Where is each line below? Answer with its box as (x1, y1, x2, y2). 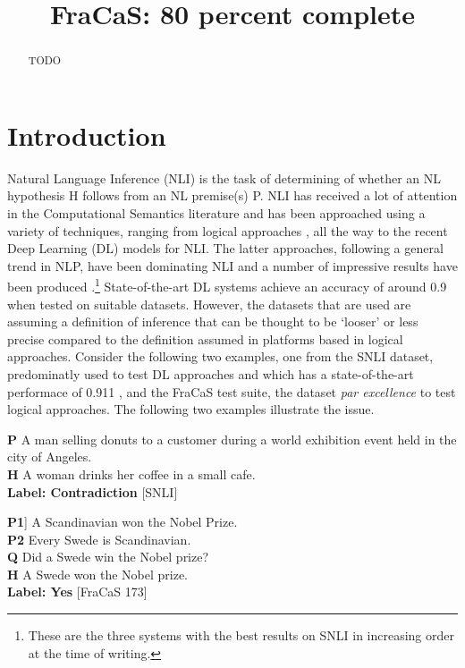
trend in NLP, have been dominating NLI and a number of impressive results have (7, 256, 458, 275)
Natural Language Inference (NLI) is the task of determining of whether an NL (7, 168, 442, 187)
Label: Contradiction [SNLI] (7, 482, 178, 501)
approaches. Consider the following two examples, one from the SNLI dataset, (7, 347, 434, 366)
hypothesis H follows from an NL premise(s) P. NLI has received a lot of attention (7, 186, 458, 205)
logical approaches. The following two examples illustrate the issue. (7, 400, 375, 419)
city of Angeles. (7, 447, 92, 466)
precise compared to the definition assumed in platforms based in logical (7, 329, 403, 348)
